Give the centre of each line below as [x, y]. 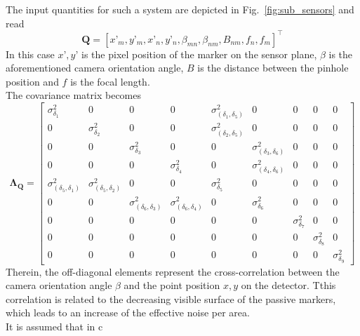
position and [32, 81]
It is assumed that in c [54, 327]
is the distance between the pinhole [273, 68]
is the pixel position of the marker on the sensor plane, [199, 54]
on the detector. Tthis [288, 285]
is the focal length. [110, 81]
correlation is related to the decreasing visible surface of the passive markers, [171, 298]
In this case [30, 54]
